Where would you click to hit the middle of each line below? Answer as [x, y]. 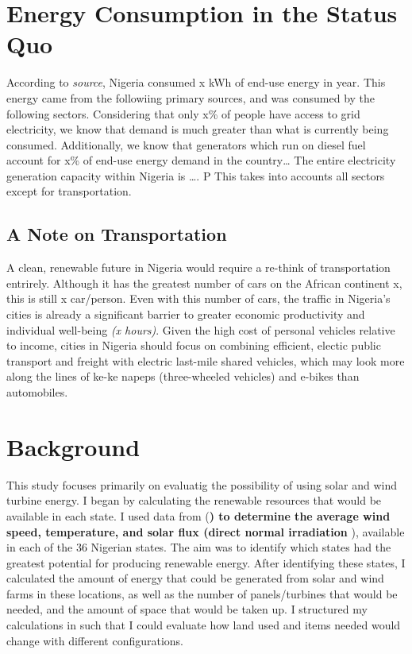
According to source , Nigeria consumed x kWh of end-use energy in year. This [196, 82]
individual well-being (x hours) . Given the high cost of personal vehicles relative [201, 329]
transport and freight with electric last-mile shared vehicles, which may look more [206, 360]
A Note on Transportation [117, 234]
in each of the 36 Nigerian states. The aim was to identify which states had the [199, 547]
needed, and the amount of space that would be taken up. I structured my [187, 609]
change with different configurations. [95, 640]
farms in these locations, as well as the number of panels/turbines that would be [202, 593]
